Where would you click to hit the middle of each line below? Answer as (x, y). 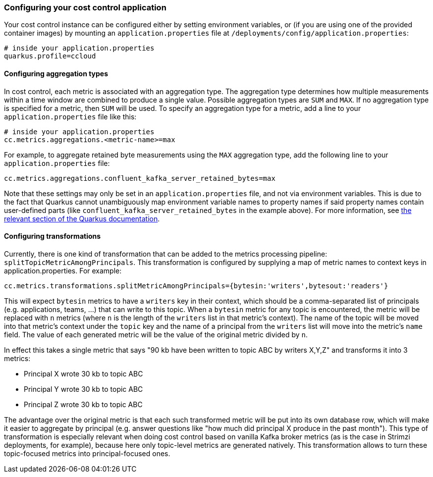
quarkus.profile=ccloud (50, 56)
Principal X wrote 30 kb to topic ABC (83, 373)
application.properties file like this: (70, 116)
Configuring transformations (53, 236)
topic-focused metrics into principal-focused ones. (87, 453)
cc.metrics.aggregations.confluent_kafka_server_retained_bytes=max (140, 178)
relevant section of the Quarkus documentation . (82, 218)
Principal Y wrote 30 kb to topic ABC (83, 389)
